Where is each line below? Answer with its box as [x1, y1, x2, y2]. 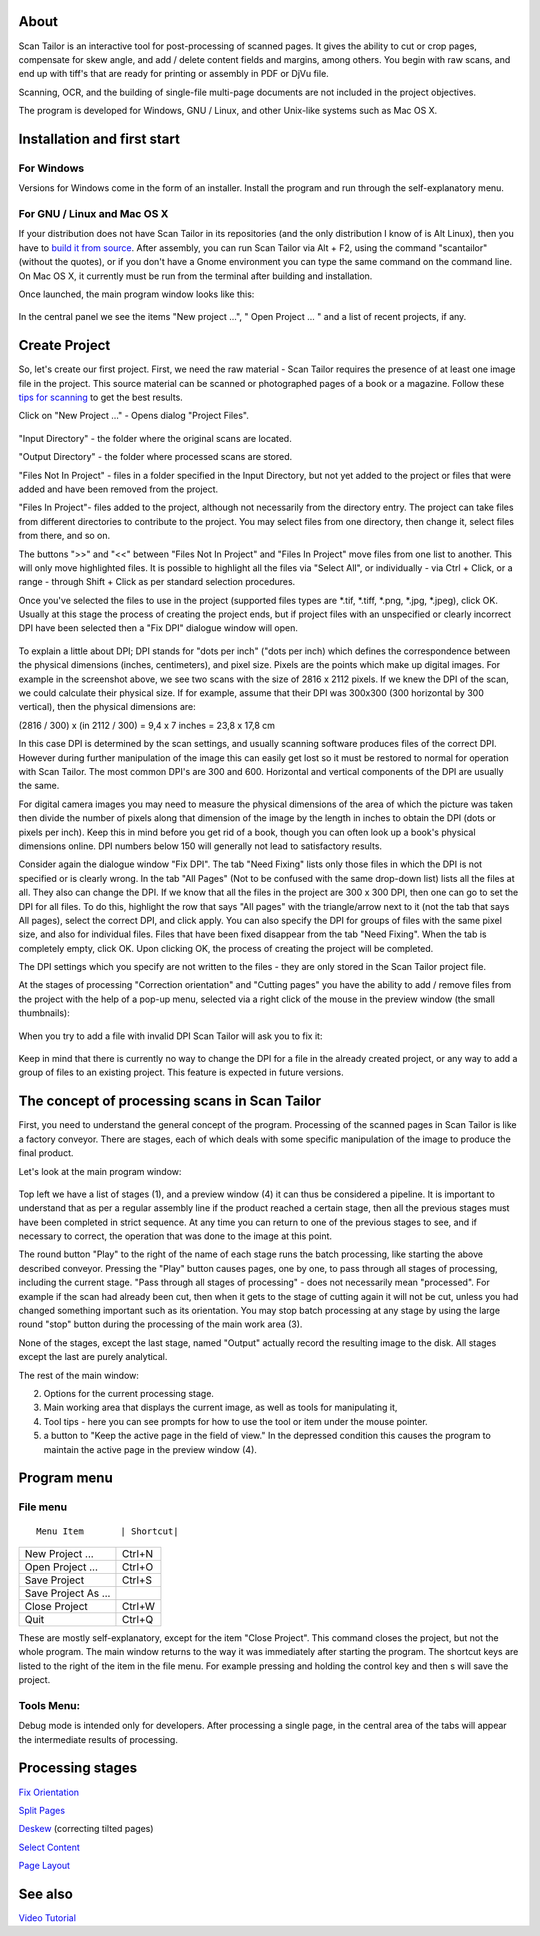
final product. [18, 1147, 74, 1159]
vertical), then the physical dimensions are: [18, 701, 197, 713]
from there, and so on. [18, 530, 111, 542]
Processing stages [18, 1760, 138, 1777]
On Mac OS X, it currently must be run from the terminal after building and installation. [18, 270, 373, 282]
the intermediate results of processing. [18, 1733, 179, 1745]
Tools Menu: [18, 1698, 80, 1712]
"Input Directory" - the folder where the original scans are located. [18, 432, 292, 444]
